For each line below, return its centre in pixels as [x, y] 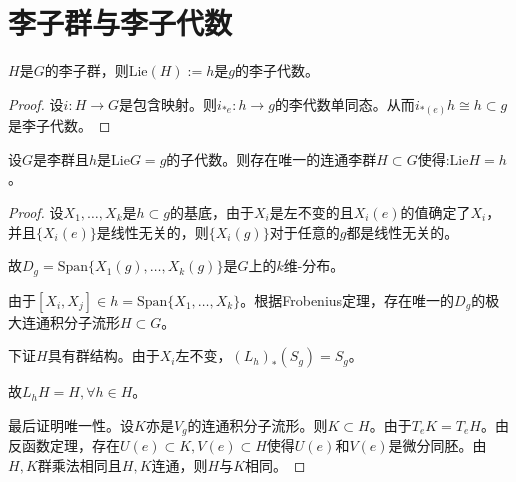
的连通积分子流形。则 [257, 424]
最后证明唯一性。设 [71, 424]
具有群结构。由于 [103, 355]
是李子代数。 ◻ [59, 125]
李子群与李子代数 [120, 22]
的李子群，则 [86, 70]
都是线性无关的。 [402, 231]
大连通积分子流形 [64, 321]
